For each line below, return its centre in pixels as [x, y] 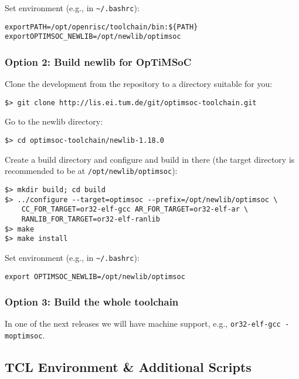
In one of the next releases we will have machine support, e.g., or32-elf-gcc [143, 323]
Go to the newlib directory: [54, 121]
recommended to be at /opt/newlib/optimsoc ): [91, 171]
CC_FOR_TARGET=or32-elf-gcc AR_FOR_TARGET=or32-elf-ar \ [135, 209]
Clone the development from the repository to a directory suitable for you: [139, 84]
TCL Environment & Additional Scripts [128, 367]
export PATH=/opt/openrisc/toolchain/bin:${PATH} [101, 27]
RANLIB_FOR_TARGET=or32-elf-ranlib [91, 219]
